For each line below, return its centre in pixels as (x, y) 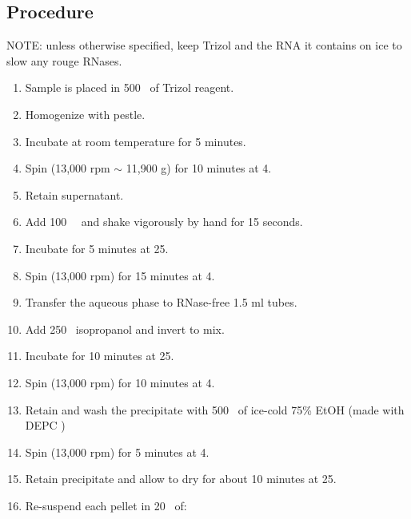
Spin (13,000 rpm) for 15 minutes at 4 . (120, 275)
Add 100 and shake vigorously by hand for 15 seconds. (164, 222)
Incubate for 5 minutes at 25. (97, 248)
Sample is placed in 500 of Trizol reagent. (130, 87)
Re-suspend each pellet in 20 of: (106, 505)
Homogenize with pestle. (85, 114)
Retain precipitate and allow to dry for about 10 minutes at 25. (181, 479)
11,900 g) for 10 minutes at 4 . (199, 168)
